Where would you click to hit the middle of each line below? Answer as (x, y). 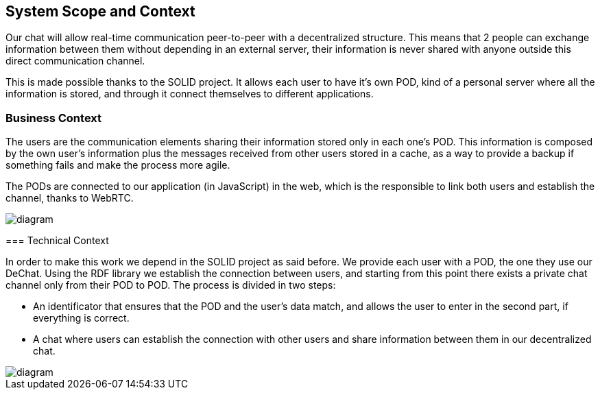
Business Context (54, 118)
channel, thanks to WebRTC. (70, 198)
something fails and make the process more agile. (118, 165)
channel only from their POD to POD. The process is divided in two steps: (171, 285)
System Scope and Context (100, 11)
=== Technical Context (57, 241)
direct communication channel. (75, 61)
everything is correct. (81, 318)
